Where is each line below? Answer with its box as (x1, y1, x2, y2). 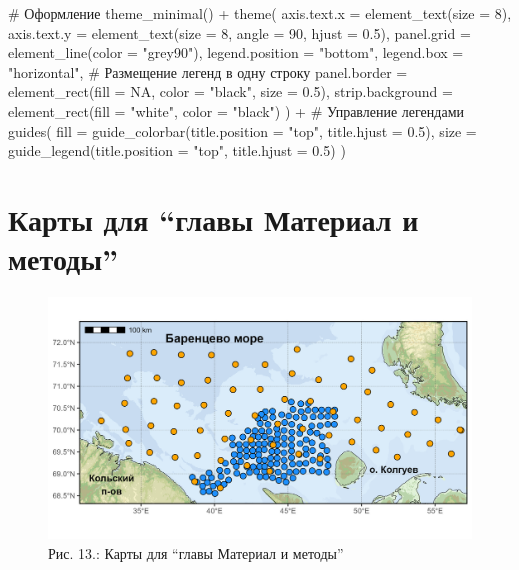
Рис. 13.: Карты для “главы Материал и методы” (48, 542, 344, 563)
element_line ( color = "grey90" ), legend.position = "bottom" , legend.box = (8, 42, 464, 63)
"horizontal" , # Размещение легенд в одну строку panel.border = (8, 61, 408, 82)
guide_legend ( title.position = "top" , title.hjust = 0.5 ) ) (8, 140, 346, 161)
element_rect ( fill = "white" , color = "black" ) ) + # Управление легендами (8, 100, 465, 121)
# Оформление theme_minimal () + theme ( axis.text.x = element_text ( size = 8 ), (8, 3, 512, 23)
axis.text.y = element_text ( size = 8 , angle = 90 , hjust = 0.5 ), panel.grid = (8, 22, 471, 43)
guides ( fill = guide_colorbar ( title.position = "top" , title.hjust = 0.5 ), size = (8, 120, 477, 141)
